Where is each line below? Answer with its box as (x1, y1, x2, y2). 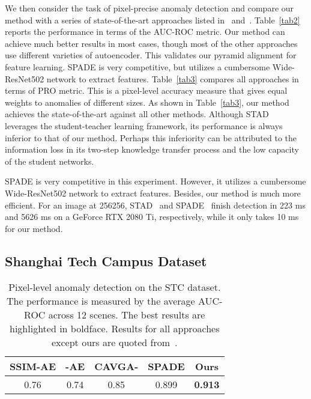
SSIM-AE (10, 359, 56, 374)
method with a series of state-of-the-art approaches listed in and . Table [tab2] (5, 13, 300, 26)
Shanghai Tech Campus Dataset (5, 251, 207, 270)
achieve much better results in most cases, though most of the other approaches (5, 37, 298, 49)
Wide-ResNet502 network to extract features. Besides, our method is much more (5, 186, 301, 199)
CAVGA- (94, 359, 139, 374)
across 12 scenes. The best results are (48, 308, 205, 322)
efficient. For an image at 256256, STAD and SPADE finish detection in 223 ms (5, 198, 306, 211)
